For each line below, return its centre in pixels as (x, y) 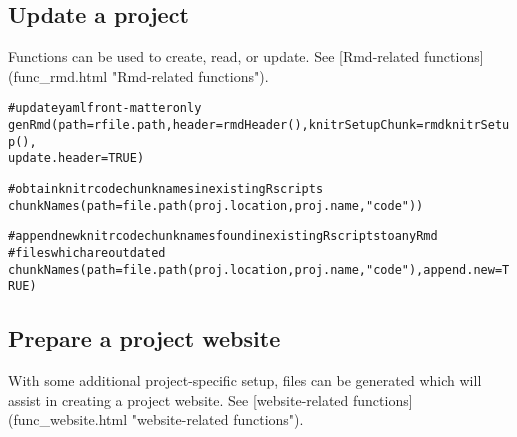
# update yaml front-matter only (105, 108)
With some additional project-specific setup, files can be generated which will (245, 380)
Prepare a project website (144, 338)
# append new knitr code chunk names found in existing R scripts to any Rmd (223, 236)
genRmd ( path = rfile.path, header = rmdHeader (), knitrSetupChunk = (216, 125)
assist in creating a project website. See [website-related (178, 399)
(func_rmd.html (58, 75)
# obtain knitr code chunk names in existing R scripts (166, 189)
